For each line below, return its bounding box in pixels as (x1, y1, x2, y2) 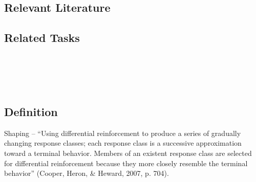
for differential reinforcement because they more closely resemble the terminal (4, 157, 248, 168)
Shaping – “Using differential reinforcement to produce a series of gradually (4, 127, 241, 138)
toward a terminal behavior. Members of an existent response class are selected (4, 147, 252, 158)
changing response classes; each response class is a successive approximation (4, 138, 242, 148)
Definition (4, 103, 58, 119)
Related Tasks (4, 30, 80, 45)
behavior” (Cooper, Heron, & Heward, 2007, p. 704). (4, 168, 169, 178)
